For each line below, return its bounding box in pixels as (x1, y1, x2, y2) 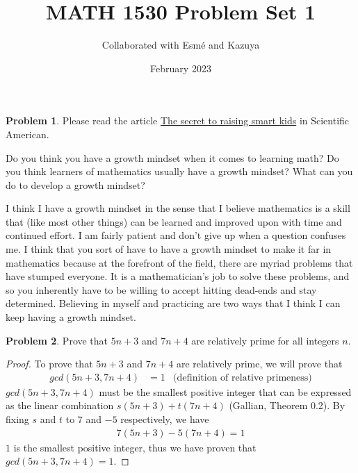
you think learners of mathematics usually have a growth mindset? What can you (6, 164, 353, 179)
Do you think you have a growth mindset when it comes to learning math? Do (6, 150, 339, 165)
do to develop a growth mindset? (6, 177, 145, 192)
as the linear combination (6, 398, 114, 413)
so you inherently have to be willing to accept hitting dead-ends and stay (6, 282, 317, 297)
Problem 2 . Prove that (6, 333, 108, 347)
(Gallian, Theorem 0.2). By (229, 398, 345, 413)
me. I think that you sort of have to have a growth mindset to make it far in (6, 242, 332, 256)
